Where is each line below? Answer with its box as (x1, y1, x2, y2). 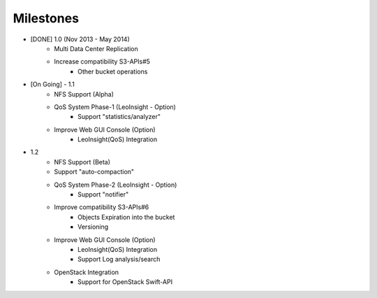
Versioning (77, 222, 109, 231)
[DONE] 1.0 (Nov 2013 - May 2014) (30, 35, 130, 43)
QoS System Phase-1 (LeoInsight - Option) (54, 102, 176, 111)
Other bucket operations (77, 67, 148, 76)
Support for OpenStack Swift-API (77, 278, 173, 286)
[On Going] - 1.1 (30, 80, 75, 89)
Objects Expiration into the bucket (77, 213, 175, 221)
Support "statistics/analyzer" (77, 113, 161, 121)
